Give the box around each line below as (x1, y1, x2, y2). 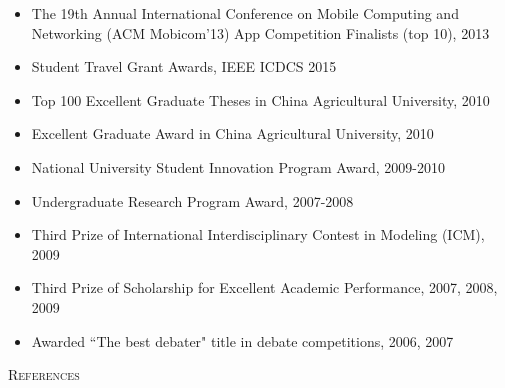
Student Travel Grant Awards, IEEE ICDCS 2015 (31, 56, 337, 77)
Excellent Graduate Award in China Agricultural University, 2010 (31, 123, 434, 144)
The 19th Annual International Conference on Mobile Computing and (31, 3, 459, 23)
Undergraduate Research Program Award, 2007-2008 (31, 190, 354, 211)
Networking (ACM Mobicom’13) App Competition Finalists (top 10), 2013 (31, 22, 490, 43)
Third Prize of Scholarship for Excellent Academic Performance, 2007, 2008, (31, 277, 498, 298)
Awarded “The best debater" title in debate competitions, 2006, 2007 (31, 330, 454, 351)
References (8, 364, 80, 385)
